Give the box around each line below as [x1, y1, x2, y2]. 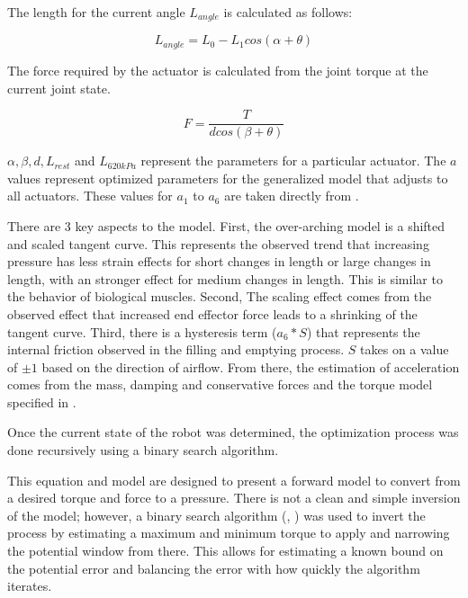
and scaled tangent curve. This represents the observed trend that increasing [7, 234, 429, 253]
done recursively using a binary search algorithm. [7, 441, 279, 460]
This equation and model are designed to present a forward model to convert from [7, 470, 461, 489]
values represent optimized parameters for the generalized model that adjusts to [7, 168, 448, 187]
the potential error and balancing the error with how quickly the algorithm [7, 558, 420, 577]
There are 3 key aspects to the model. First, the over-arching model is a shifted [7, 216, 445, 235]
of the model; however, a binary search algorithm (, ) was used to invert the [7, 505, 426, 524]
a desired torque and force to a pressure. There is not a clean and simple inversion [7, 488, 461, 507]
